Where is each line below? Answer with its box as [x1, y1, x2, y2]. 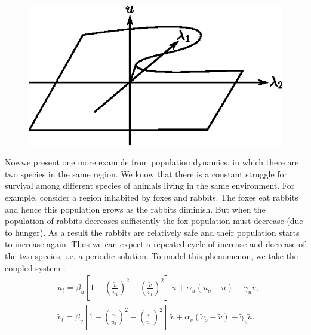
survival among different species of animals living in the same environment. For [5, 179, 295, 192]
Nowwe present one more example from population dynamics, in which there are [5, 156, 299, 168]
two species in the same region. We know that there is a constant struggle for [5, 167, 288, 180]
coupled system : [5, 261, 66, 273]
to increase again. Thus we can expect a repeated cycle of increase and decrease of [5, 238, 306, 250]
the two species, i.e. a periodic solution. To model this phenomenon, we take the [5, 249, 298, 262]
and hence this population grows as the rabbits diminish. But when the [5, 202, 266, 215]
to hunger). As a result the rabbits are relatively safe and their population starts [5, 226, 300, 238]
